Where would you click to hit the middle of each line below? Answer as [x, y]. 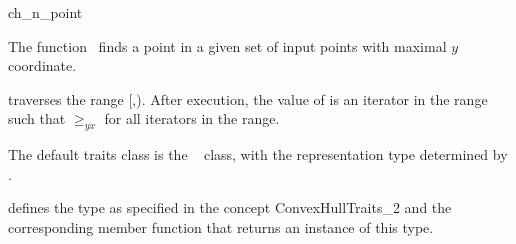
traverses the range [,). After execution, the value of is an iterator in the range [248, 98]
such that [37, 118]
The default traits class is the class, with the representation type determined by [258, 154]
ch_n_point [45, 12]
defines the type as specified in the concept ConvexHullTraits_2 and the [230, 207]
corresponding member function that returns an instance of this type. [221, 226]
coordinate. [42, 65]
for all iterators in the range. [192, 118]
